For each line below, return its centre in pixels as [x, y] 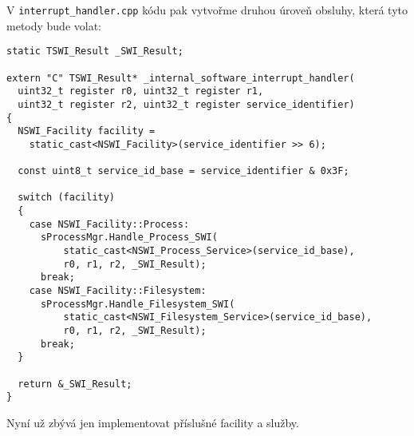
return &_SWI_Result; [75, 384]
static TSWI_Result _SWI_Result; [95, 52]
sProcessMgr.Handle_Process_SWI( [129, 238]
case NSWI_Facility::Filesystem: [118, 291]
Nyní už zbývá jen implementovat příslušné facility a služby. [153, 422]
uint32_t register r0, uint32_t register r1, [141, 91]
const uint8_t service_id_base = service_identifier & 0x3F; [183, 171]
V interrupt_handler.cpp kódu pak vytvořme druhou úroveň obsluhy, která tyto [207, 10]
